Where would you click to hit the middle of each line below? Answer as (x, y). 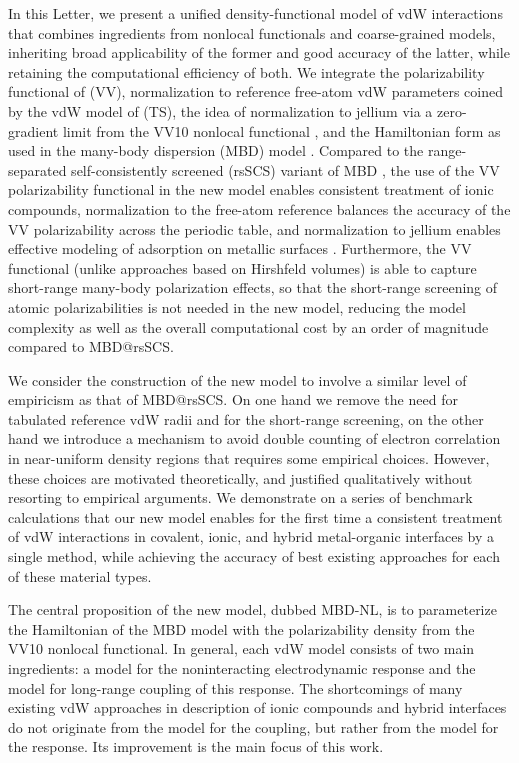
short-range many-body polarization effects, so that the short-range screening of (253, 287)
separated (37, 169)
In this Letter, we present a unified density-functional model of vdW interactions (255, 13)
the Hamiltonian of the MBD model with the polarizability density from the (241, 628)
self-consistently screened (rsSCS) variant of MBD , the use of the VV (285, 169)
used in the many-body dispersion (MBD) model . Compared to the (216, 150)
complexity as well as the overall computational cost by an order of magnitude (248, 326)
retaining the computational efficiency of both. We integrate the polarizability (246, 71)
